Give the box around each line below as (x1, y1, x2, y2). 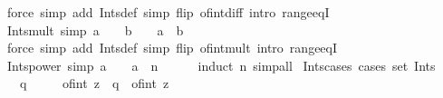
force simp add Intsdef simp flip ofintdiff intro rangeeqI (6, 3, 330, 21)
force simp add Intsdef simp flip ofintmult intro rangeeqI (6, 38, 338, 57)
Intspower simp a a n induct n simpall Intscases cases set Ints (6, 55, 436, 74)
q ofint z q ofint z (19, 73, 169, 93)
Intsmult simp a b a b (6, 20, 184, 39)
